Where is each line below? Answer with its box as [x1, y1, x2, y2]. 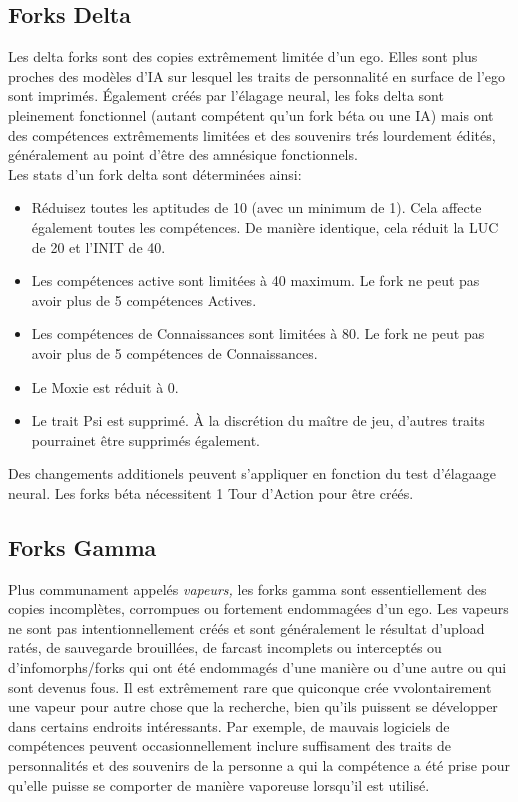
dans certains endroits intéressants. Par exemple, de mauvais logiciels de [8, 715, 450, 736]
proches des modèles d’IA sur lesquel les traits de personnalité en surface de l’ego [8, 65, 506, 86]
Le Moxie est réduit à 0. [31, 376, 179, 397]
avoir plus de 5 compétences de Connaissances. [31, 342, 318, 363]
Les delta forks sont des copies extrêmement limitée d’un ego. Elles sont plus [8, 46, 478, 67]
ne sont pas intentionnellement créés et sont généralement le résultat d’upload [8, 617, 485, 638]
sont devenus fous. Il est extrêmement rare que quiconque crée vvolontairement [8, 676, 492, 697]
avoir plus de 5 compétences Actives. [31, 289, 257, 310]
